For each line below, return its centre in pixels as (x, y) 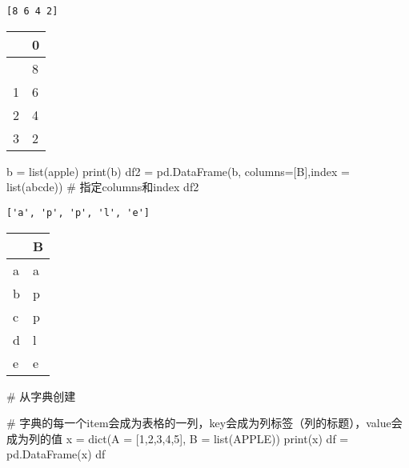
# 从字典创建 (41, 396)
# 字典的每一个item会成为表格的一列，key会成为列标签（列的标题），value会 (204, 423)
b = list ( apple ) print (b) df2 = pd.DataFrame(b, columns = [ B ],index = (178, 171)
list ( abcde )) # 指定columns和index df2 (103, 187)
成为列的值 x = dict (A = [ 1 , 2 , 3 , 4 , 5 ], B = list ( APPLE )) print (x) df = (178, 438)
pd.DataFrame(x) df (56, 454)
